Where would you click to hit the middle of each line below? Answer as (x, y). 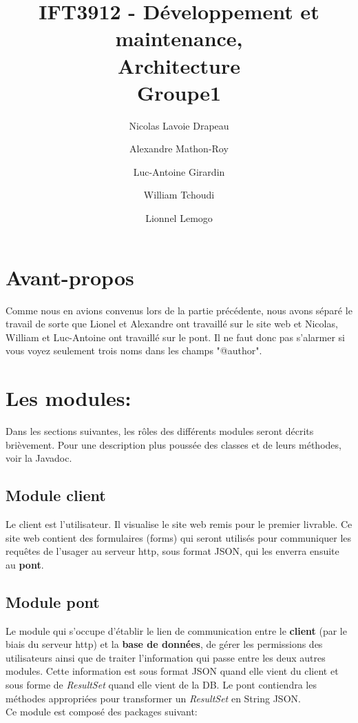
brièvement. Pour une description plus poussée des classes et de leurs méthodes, (173, 444)
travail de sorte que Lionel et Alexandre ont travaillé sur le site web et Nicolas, (172, 324)
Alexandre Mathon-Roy (179, 149)
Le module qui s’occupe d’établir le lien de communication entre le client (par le (176, 630)
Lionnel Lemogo (179, 218)
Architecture (179, 65)
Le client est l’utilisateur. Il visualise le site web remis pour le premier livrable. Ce (179, 524)
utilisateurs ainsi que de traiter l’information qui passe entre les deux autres (166, 657)
